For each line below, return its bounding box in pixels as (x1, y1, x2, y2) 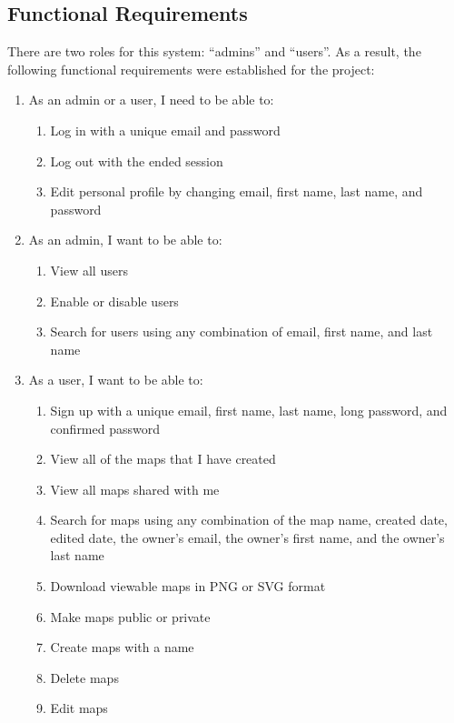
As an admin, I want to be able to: (28, 230, 222, 249)
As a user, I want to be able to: (28, 370, 203, 389)
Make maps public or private (50, 607, 211, 626)
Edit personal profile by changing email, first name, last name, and (50, 182, 423, 201)
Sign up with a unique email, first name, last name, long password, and (50, 400, 448, 419)
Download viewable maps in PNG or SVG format (50, 577, 326, 596)
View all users (50, 260, 128, 279)
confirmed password (50, 418, 160, 437)
